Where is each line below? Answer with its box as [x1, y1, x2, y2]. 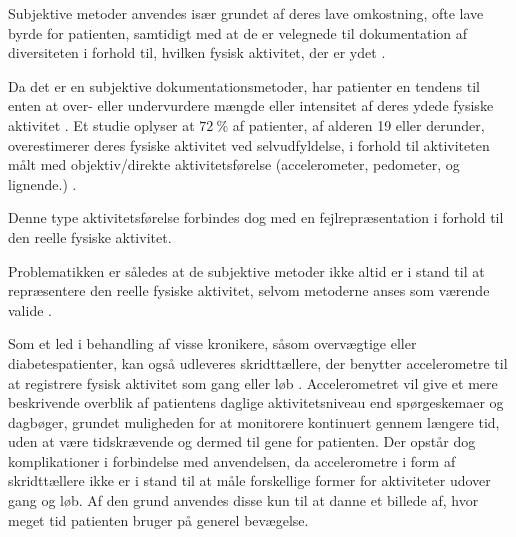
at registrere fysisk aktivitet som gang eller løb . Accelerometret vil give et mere [8, 372, 498, 393]
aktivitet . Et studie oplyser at [8, 114, 195, 135]
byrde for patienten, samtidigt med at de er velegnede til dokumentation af [8, 22, 468, 43]
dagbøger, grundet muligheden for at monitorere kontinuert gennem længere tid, [8, 411, 500, 432]
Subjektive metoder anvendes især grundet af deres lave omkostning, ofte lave [8, 3, 484, 23]
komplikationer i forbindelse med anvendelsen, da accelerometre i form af [8, 450, 456, 471]
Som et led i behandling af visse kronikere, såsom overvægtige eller [8, 333, 417, 354]
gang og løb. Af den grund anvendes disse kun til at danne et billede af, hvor [8, 490, 479, 511]
